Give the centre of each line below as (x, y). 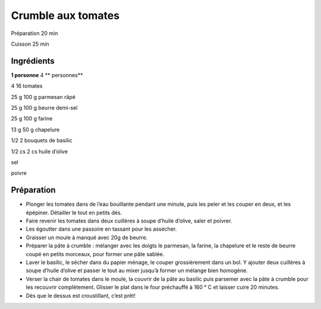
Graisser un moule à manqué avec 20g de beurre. (87, 237)
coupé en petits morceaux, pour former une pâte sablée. (95, 254)
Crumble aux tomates (65, 15)
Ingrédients (33, 61)
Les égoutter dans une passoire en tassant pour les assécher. (101, 229)
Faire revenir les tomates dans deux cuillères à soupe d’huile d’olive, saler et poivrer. (129, 221)
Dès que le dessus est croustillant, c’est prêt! (81, 295)
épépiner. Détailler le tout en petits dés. (74, 212)
